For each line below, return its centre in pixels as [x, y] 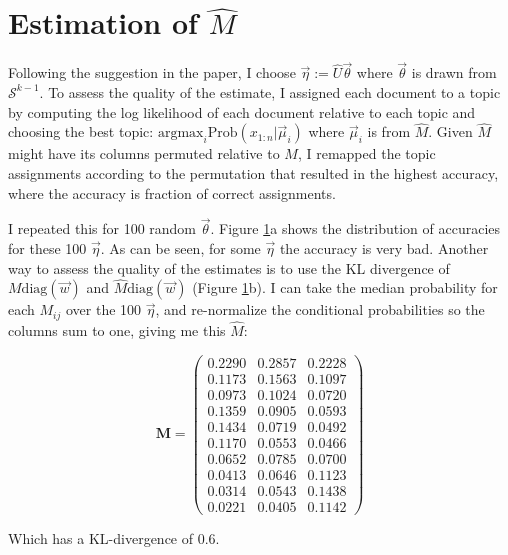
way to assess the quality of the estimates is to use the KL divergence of [229, 267]
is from [389, 131]
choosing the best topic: [81, 131]
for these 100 [47, 247]
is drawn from [454, 72]
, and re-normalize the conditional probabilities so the [320, 309]
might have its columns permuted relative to [144, 153]
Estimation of [103, 22]
